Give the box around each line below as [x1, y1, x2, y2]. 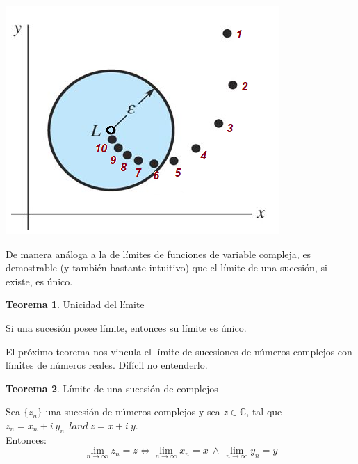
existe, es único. [6, 273, 73, 288]
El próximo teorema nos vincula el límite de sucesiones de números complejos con [6, 344, 352, 358]
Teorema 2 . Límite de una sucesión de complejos [6, 381, 218, 395]
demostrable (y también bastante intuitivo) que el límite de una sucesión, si [6, 260, 327, 275]
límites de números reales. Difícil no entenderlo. [6, 358, 208, 372]
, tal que [246, 404, 282, 419]
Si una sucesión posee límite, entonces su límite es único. [6, 320, 247, 335]
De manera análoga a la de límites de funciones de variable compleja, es [6, 246, 311, 261]
